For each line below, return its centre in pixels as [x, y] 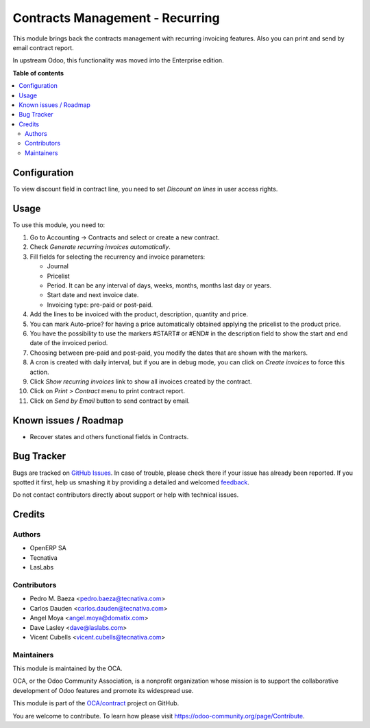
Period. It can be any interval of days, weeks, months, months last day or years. [159, 285]
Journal [58, 266]
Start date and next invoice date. [93, 295]
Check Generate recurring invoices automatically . [100, 247]
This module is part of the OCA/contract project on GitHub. [96, 703]
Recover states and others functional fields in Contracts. [109, 436]
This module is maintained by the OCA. [67, 668]
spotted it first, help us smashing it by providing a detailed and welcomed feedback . [131, 482]
